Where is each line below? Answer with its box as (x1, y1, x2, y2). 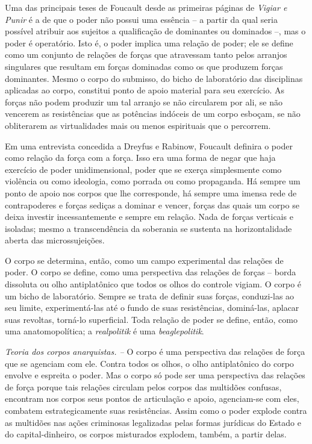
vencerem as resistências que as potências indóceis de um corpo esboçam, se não (5, 107, 301, 120)
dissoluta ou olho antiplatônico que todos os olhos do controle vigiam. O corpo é (5, 278, 302, 290)
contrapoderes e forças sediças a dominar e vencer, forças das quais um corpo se (5, 198, 299, 211)
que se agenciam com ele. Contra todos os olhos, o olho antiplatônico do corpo (5, 357, 294, 369)
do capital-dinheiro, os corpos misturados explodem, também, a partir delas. (5, 428, 287, 440)
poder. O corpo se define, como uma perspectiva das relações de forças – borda (5, 266, 296, 278)
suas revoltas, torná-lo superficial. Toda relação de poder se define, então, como (5, 313, 298, 325)
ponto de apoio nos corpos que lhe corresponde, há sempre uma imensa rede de (5, 186, 297, 199)
